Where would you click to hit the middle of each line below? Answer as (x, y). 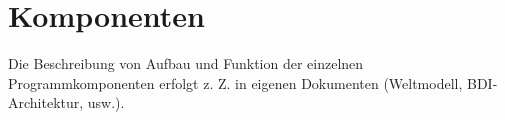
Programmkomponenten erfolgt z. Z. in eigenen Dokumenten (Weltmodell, (235, 82)
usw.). (106, 102)
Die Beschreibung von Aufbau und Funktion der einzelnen (186, 63)
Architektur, (46, 102)
